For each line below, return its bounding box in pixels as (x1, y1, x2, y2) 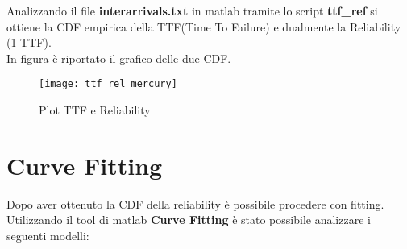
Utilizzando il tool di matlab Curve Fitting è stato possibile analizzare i (6, 211, 371, 228)
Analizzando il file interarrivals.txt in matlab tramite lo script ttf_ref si (6, 2, 378, 19)
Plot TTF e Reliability (39, 102, 151, 118)
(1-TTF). (6, 34, 52, 51)
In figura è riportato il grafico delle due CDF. (6, 49, 231, 66)
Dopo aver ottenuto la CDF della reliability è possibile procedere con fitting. (6, 195, 384, 212)
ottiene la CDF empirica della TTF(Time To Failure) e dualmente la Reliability (6, 18, 401, 35)
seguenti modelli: (6, 226, 89, 243)
